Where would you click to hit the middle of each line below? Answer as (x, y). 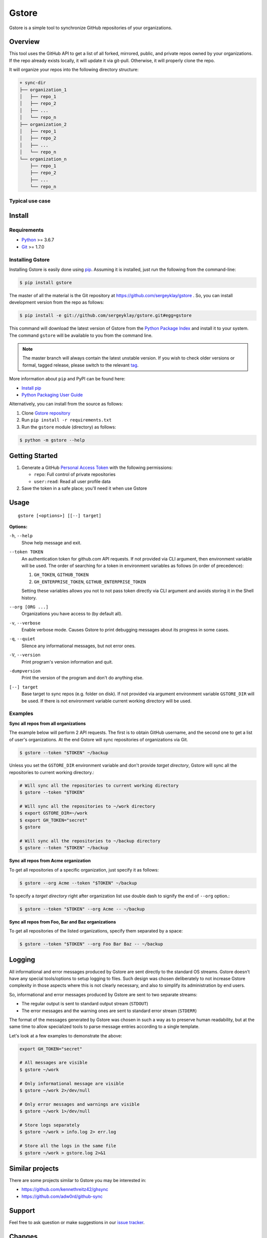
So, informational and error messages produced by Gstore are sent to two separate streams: (103, 994)
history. (29, 598)
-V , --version (25, 655)
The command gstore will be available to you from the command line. (81, 335)
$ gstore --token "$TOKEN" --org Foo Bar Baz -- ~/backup (91, 944)
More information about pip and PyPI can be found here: (67, 379)
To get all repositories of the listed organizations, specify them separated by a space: (96, 931)
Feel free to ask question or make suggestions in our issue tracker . (77, 1222)
